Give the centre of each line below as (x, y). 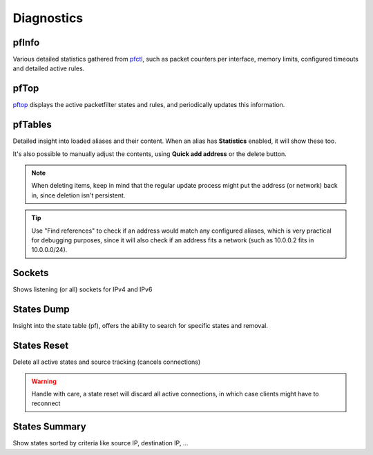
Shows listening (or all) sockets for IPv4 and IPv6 (83, 289)
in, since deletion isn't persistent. (78, 195)
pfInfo (26, 42)
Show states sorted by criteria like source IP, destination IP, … (101, 443)
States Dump (41, 310)
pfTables (32, 125)
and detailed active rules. (49, 68)
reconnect (46, 403)
